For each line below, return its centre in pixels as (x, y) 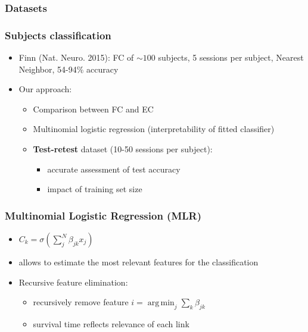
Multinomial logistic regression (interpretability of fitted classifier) (154, 129)
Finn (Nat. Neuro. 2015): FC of (76, 57)
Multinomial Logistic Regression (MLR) (103, 215)
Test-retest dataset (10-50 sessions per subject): (123, 149)
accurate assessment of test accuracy (114, 169)
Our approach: (45, 89)
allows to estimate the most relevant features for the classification (139, 262)
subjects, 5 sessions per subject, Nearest (231, 57)
